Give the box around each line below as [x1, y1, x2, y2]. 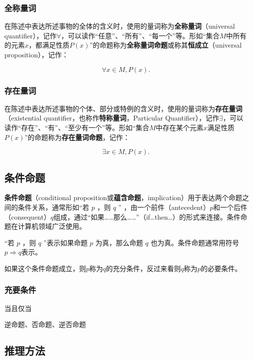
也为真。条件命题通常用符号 [151, 237, 239, 247]
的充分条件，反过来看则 [106, 263, 181, 273]
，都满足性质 [29, 40, 70, 50]
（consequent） [4, 211, 51, 222]
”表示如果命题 [43, 237, 88, 247]
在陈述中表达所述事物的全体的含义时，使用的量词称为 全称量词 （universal [4, 21, 235, 31]
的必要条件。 [201, 263, 242, 273]
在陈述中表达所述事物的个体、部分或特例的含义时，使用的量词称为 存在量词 [4, 103, 242, 113]
